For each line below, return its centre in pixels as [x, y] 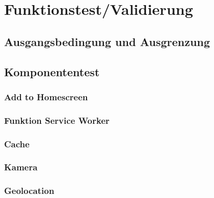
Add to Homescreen [46, 96]
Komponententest [52, 71]
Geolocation [29, 191]
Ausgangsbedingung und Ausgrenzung [107, 41]
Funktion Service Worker [57, 120]
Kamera [21, 167]
